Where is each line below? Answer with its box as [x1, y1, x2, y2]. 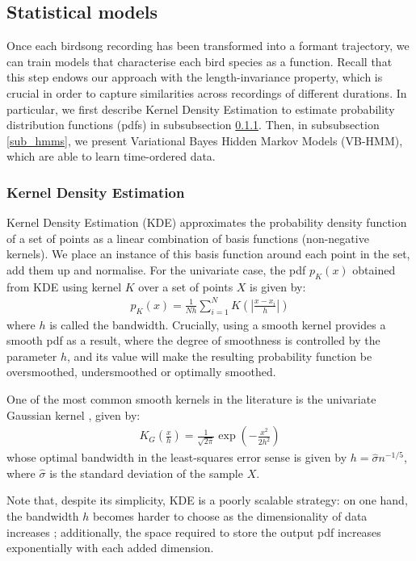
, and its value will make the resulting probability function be [67, 347, 372, 364]
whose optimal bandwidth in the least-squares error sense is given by [6, 449, 347, 466]
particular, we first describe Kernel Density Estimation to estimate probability [6, 100, 395, 117]
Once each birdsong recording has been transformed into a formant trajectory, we [6, 37, 410, 54]
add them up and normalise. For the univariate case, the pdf [6, 261, 306, 278]
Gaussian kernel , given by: [6, 406, 141, 423]
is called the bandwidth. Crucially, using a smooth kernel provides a [49, 316, 386, 333]
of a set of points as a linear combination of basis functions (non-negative [6, 229, 369, 246]
